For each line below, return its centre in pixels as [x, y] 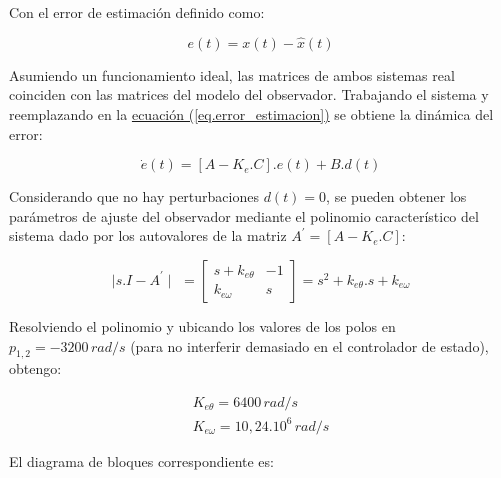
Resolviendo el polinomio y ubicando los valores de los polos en [202, 325]
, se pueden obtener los [396, 196]
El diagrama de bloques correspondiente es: [141, 460]
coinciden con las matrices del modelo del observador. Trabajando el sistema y [249, 94]
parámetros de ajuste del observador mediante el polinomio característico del [244, 215]
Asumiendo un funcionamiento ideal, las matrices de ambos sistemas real [232, 74]
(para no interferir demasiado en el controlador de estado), [309, 345]
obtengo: [35, 368]
